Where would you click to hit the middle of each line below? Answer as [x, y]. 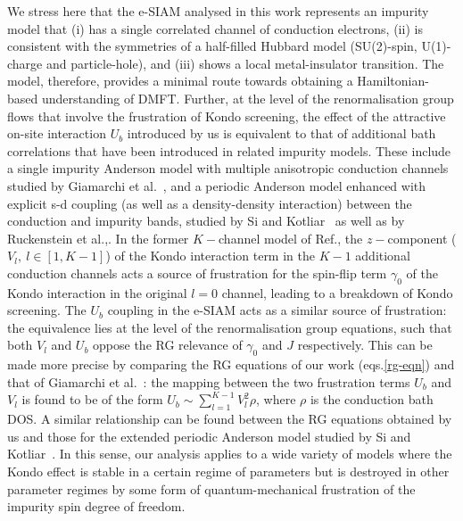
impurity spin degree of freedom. [96, 506]
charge [25, 63]
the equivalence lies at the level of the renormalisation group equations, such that [230, 327]
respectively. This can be [365, 345]
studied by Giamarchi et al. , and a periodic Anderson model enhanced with [217, 185]
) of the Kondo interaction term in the [210, 256]
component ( [422, 238]
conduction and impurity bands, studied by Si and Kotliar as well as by [206, 221]
